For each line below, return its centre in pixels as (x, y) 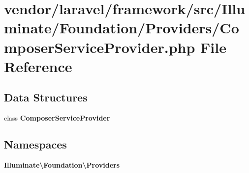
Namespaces (35, 144)
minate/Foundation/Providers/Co (122, 28)
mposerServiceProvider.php (100, 47)
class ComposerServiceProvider (57, 118)
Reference (38, 66)
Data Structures (46, 97)
